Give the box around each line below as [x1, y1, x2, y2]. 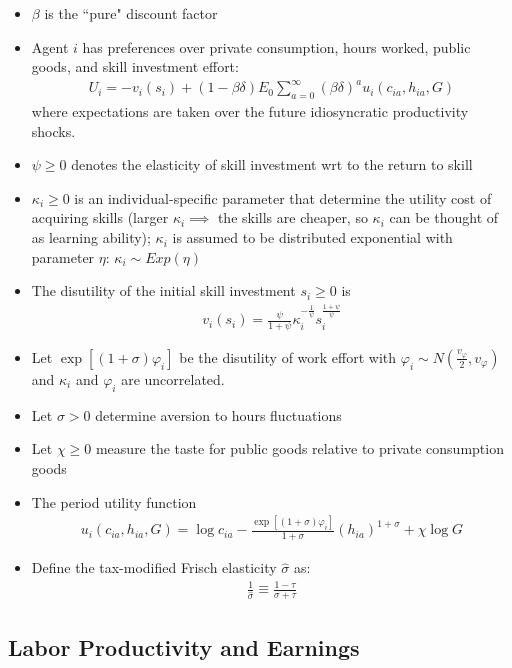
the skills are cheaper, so [217, 207, 368, 228]
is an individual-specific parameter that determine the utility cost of [74, 187, 492, 208]
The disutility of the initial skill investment [31, 280, 296, 301]
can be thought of [389, 207, 499, 228]
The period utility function [31, 491, 197, 512]
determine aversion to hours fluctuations [95, 404, 342, 425]
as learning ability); [31, 227, 151, 248]
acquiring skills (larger [31, 207, 169, 228]
